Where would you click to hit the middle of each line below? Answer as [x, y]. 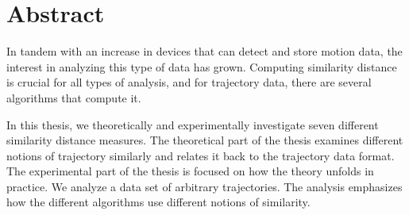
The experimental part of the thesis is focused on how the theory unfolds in [190, 171]
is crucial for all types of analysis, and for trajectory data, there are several [189, 82]
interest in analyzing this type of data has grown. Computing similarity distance [202, 66]
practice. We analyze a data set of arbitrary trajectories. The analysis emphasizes [204, 186]
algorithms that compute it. [74, 97]
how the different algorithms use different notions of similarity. [158, 202]
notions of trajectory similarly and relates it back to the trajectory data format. [201, 155]
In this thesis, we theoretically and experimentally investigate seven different [193, 124]
